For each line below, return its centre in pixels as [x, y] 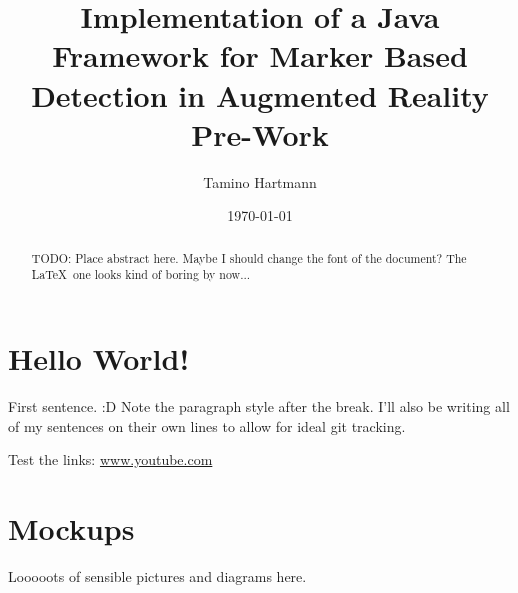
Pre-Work [260, 133]
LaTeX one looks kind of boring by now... [141, 274]
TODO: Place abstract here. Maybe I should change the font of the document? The [249, 257]
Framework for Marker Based [260, 55]
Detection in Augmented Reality [260, 94]
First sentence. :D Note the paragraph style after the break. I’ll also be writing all [259, 405]
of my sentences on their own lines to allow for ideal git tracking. [207, 425]
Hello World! [99, 357]
